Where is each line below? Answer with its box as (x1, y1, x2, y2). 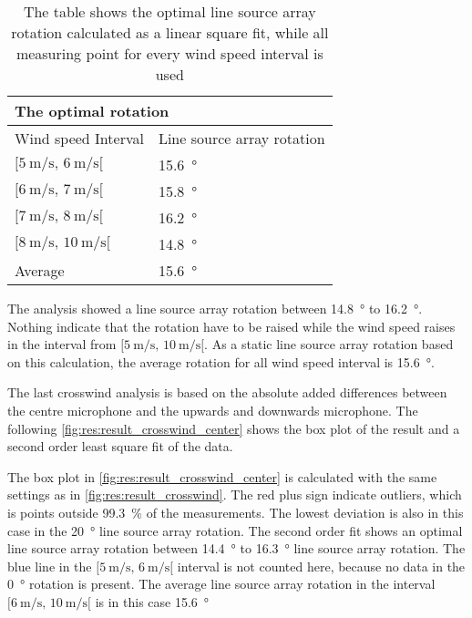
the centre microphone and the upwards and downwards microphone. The (7, 400, 418, 419)
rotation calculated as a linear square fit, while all (11, 22, 329, 43)
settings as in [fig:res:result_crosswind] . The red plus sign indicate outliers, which (7, 485, 462, 504)
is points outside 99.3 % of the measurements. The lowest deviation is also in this (7, 502, 464, 521)
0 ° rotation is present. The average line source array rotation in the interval (7, 574, 436, 593)
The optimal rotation (15, 100, 169, 121)
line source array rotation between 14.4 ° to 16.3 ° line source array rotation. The (7, 539, 466, 558)
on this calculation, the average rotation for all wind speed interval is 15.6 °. (7, 352, 435, 371)
